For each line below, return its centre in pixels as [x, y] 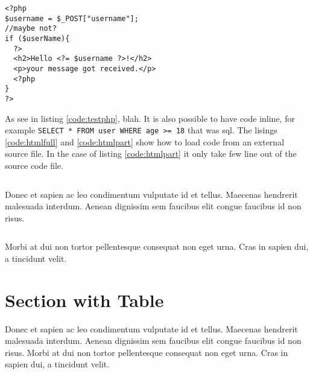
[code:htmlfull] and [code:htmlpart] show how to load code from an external [145, 141]
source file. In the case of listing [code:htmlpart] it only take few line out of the [151, 154]
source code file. [34, 165]
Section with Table [84, 300]
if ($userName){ [37, 38]
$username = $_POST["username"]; [72, 18]
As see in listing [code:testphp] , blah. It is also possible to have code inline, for [150, 118]
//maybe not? [31, 29]
